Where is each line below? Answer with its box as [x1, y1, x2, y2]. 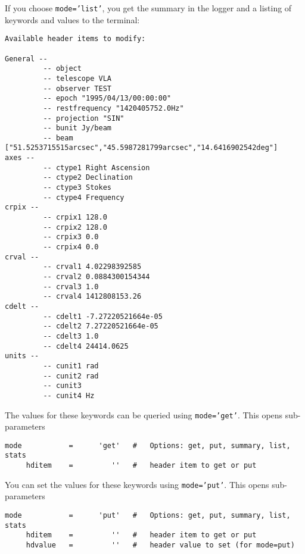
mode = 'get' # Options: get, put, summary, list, [5, 441, 291, 450]
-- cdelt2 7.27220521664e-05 [43, 322, 158, 331]
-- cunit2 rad [43, 371, 99, 380]
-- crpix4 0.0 [43, 243, 99, 252]
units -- [5, 352, 39, 361]
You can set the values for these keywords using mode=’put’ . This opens [5, 478, 269, 490]
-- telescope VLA [43, 74, 111, 83]
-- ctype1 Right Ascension [43, 163, 150, 172]
